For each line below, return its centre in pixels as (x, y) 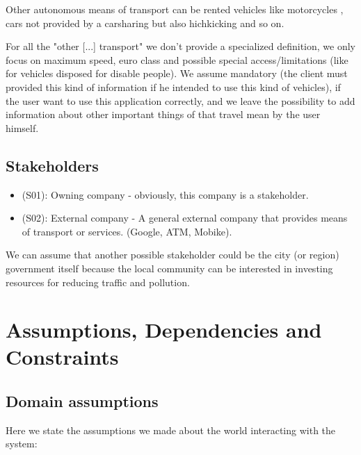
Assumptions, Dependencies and (164, 330)
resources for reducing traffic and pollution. (98, 282)
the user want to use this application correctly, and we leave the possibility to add (180, 100)
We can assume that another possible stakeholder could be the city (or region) (173, 255)
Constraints (62, 357)
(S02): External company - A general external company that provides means (185, 218)
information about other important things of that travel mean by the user (163, 114)
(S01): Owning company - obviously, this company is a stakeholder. (165, 194)
